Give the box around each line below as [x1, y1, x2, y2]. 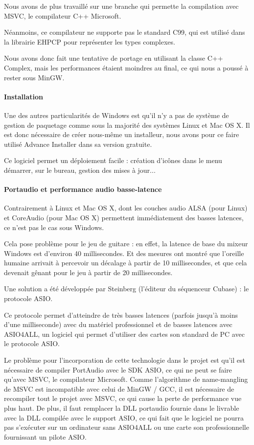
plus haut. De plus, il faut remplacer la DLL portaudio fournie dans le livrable [4, 403, 239, 413]
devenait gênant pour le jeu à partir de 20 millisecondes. [4, 267, 173, 277]
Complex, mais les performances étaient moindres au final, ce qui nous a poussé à [4, 62, 249, 72]
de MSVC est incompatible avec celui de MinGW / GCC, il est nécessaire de [4, 383, 234, 394]
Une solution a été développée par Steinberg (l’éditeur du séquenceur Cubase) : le [4, 283, 249, 294]
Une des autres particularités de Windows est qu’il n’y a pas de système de [4, 110, 229, 120]
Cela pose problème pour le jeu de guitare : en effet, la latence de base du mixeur [4, 238, 248, 249]
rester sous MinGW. [4, 72, 65, 82]
